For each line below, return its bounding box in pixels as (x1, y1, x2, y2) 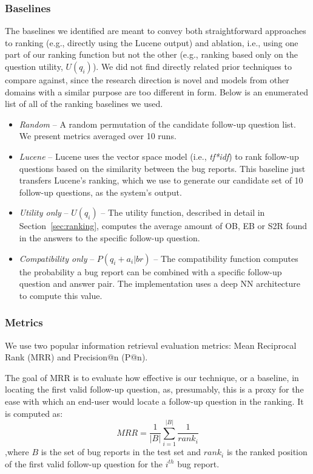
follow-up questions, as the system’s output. (19, 185, 182, 198)
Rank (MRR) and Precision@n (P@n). (5, 351, 148, 363)
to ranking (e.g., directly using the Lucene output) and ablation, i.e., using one (5, 36, 298, 49)
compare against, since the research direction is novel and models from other (5, 74, 289, 86)
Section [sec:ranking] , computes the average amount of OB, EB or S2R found (19, 219, 308, 232)
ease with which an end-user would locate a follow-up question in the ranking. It (5, 394, 304, 407)
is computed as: (5, 407, 63, 419)
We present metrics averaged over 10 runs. (19, 129, 177, 142)
